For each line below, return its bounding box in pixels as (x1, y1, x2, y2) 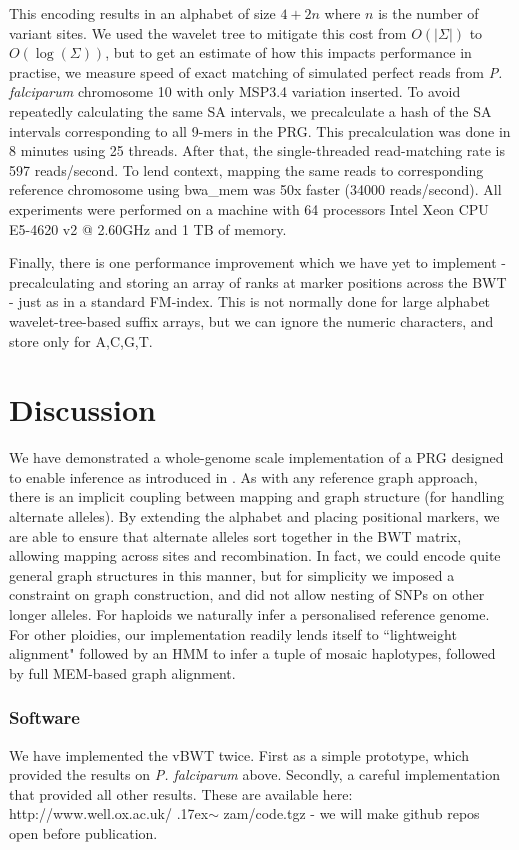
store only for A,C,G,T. (9, 330, 153, 351)
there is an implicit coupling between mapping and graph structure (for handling (9, 486, 505, 507)
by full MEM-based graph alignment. (9, 662, 236, 683)
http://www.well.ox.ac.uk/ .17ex (9, 803, 209, 824)
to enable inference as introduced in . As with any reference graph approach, (9, 466, 478, 487)
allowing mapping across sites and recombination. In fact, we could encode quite (9, 545, 501, 566)
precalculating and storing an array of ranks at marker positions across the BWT (9, 271, 507, 292)
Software (9, 705, 80, 730)
